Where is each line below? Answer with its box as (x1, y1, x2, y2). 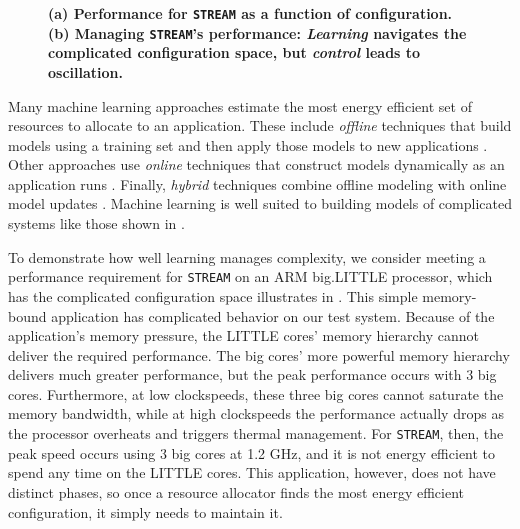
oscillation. (48, 61, 123, 82)
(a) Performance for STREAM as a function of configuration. (48, 3, 453, 23)
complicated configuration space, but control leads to (48, 42, 421, 63)
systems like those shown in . (8, 213, 185, 234)
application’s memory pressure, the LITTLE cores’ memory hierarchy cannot (8, 325, 479, 346)
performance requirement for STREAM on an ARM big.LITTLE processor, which (8, 266, 493, 287)
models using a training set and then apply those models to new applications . (8, 134, 488, 155)
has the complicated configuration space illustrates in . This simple (8, 285, 418, 306)
